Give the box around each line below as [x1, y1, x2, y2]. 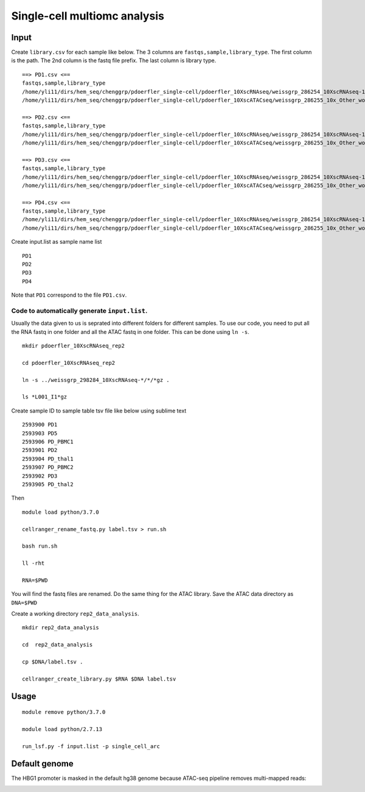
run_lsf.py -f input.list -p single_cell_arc [22, 743, 161, 749]
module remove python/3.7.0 [22, 709, 106, 716]
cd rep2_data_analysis [22, 642, 93, 648]
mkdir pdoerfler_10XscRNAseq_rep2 [22, 342, 125, 350]
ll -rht [22, 560, 45, 567]
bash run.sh [22, 543, 58, 550]
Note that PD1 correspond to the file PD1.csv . [11, 291, 127, 299]
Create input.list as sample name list [11, 238, 102, 246]
